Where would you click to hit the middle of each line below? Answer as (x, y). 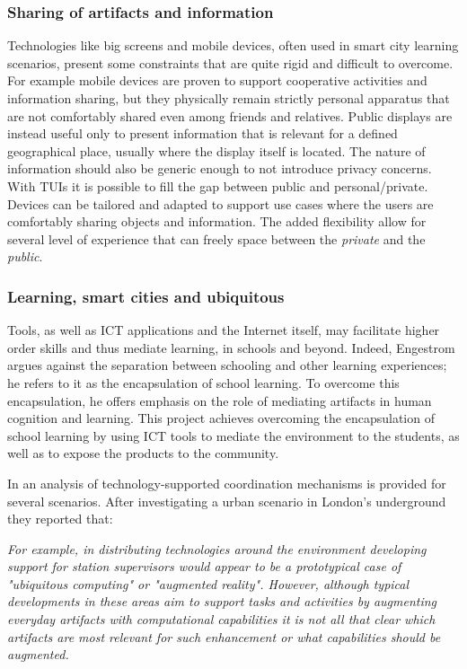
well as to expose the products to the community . (143, 453)
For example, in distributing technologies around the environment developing (217, 548)
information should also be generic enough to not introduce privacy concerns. (220, 168)
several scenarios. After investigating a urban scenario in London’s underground (227, 501)
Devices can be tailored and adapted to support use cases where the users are (220, 203)
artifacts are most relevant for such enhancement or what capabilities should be (224, 636)
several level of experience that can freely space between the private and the (216, 238)
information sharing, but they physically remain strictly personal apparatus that (229, 98)
